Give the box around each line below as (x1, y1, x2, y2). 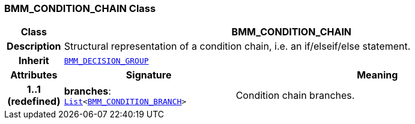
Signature (126, 69, 172, 81)
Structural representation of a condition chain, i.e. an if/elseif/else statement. (64, 40, 411, 53)
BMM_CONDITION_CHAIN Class (4, 2, 156, 14)
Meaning (357, 69, 398, 81)
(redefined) (7, 95, 61, 108)
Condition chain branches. (235, 89, 355, 102)
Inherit (18, 55, 49, 67)
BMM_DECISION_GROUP (64, 56, 149, 65)
